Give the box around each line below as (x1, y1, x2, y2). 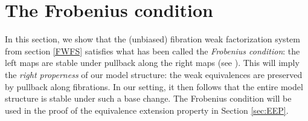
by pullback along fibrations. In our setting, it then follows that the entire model (5, 80, 303, 93)
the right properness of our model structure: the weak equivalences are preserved (5, 68, 303, 80)
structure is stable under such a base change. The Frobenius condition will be (5, 92, 292, 105)
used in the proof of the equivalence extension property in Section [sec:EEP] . (5, 103, 289, 116)
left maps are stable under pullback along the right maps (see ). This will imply (5, 56, 300, 69)
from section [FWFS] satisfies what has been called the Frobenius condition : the (5, 44, 300, 57)
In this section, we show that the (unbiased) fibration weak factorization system (5, 33, 300, 45)
